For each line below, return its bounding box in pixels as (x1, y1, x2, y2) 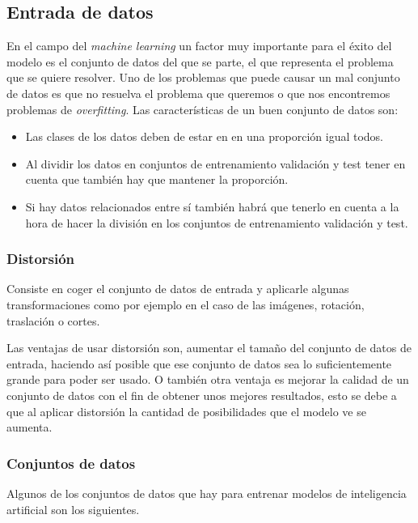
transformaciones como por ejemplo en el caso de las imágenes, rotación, (6, 296, 365, 313)
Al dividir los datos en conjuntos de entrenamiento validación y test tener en (25, 155, 406, 172)
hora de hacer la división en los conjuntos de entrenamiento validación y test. (25, 214, 408, 231)
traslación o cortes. (6, 312, 100, 329)
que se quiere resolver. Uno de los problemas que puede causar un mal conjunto (6, 69, 400, 86)
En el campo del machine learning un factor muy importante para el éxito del (6, 37, 392, 54)
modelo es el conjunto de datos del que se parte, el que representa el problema (6, 53, 394, 70)
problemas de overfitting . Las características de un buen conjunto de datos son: (6, 100, 399, 117)
